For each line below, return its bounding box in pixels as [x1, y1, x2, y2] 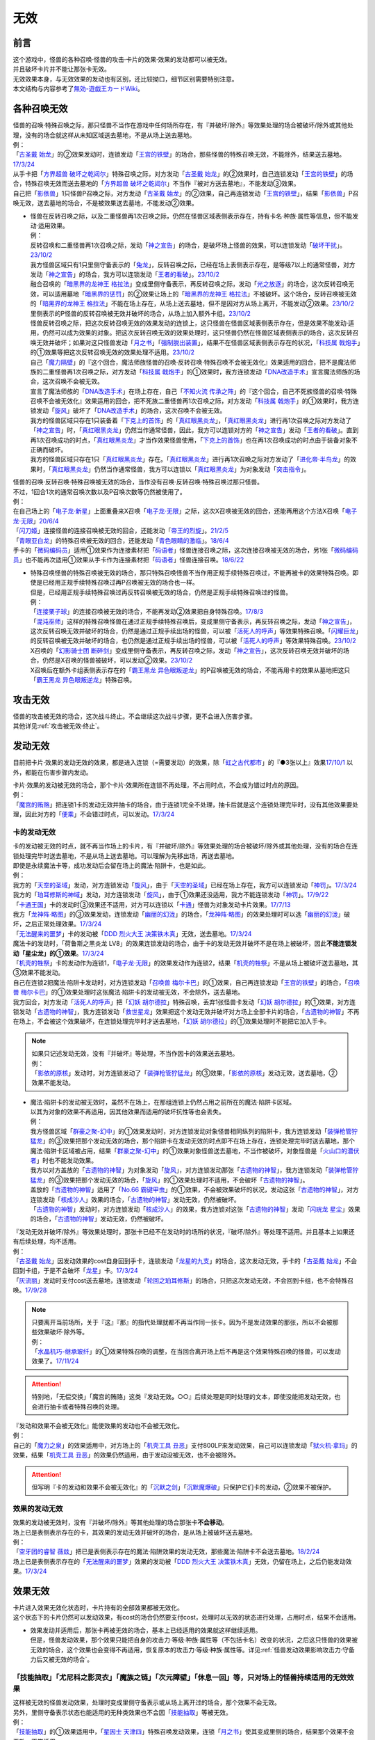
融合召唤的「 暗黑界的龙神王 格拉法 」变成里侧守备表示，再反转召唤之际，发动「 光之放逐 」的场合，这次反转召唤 [30, 280, 349, 288]
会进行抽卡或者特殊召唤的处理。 [31, 1402, 123, 1411]
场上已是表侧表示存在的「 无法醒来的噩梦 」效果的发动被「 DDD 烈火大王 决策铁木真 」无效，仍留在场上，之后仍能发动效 [12, 1557, 352, 1565]
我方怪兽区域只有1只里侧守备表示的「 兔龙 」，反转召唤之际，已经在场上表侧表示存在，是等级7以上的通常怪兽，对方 [30, 260, 356, 269]
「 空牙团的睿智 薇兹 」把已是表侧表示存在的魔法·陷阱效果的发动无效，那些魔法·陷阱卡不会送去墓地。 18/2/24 [12, 1547, 320, 1556]
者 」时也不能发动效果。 [30, 1156, 97, 1165]
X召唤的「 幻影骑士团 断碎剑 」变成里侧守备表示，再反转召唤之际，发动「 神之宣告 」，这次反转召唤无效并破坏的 [30, 646, 344, 654]
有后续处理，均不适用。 [12, 1237, 80, 1246]
